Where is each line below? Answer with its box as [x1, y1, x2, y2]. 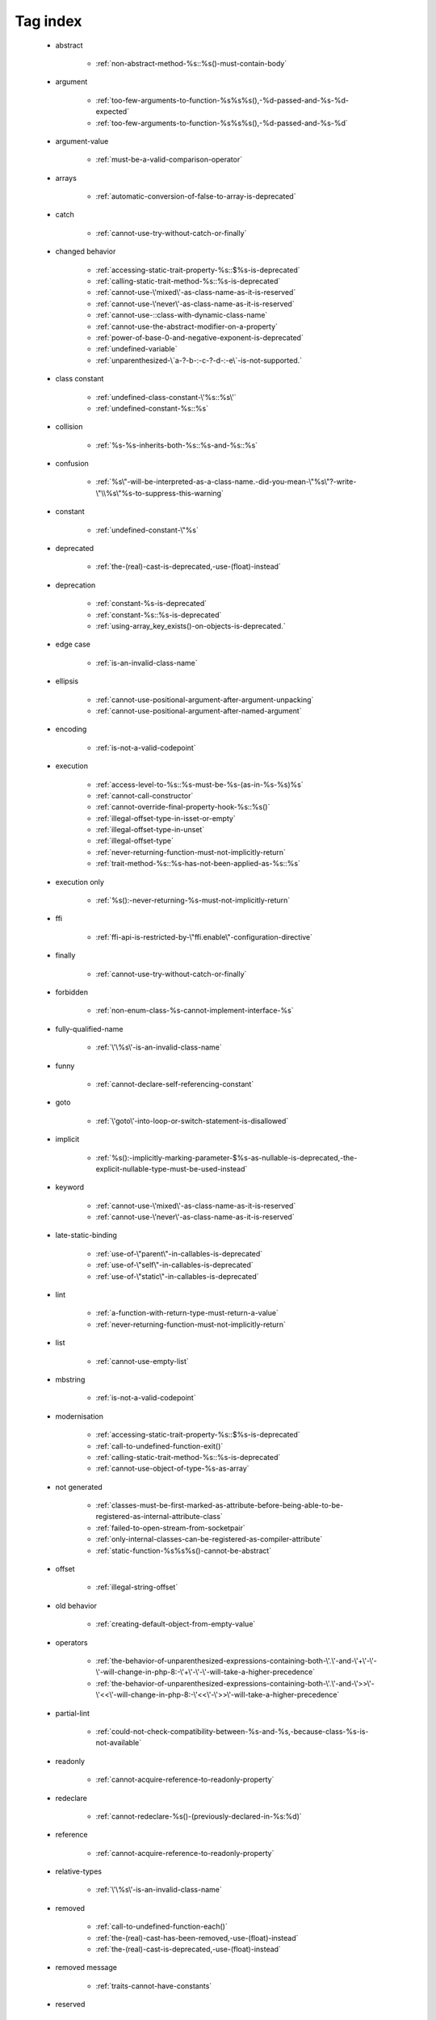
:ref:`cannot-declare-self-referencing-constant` [95, 1079, 254, 1088]
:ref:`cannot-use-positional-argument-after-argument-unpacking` [95, 695, 314, 705]
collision [55, 422, 84, 431]
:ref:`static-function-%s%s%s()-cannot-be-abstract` [95, 1546, 272, 1555]
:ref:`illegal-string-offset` [95, 1582, 178, 1592]
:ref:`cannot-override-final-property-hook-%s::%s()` [95, 802, 270, 812]
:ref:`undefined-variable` [95, 344, 178, 354]
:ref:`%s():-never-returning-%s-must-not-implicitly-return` [95, 895, 291, 905]
